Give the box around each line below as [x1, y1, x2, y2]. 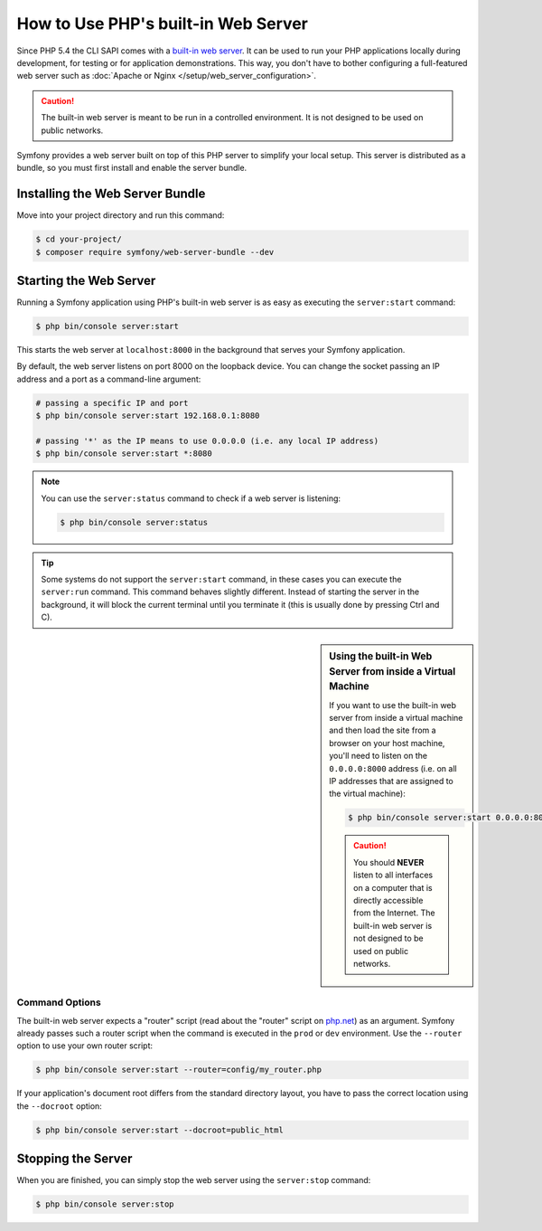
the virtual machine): [329, 788, 406, 800]
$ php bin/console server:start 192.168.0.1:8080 [35, 411, 260, 421]
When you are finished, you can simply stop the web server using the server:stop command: [16, 1175, 371, 1186]
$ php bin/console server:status [60, 516, 208, 527]
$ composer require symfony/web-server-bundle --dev [35, 247, 275, 257]
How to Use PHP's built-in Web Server [16, 14, 309, 33]
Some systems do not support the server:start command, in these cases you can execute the [41, 574, 402, 585]
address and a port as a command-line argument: [16, 374, 201, 384]
